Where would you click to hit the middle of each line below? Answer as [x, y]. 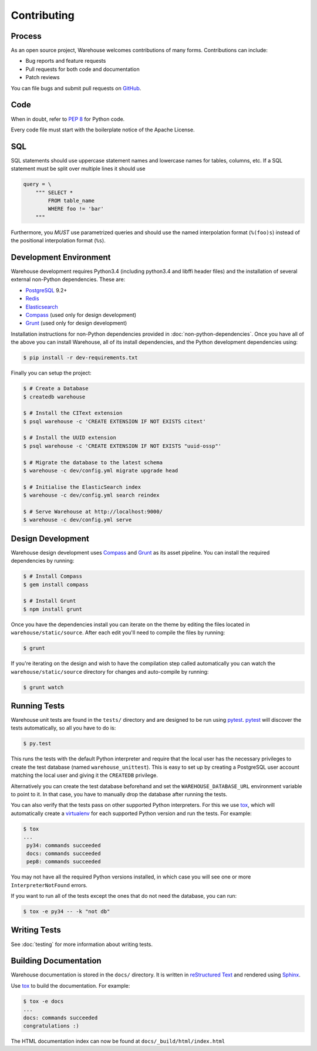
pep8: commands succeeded [64, 862]
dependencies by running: [43, 561]
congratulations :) [51, 1026]
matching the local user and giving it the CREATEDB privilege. [85, 775]
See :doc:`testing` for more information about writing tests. [82, 944]
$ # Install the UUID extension [70, 438]
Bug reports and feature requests [66, 61]
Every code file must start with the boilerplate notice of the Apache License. [103, 130]
